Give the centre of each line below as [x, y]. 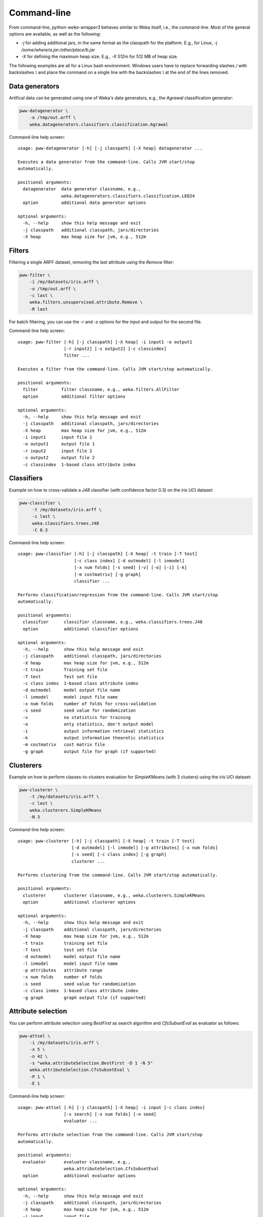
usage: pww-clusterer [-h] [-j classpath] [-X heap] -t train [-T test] [106, 841]
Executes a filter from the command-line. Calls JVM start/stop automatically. [115, 369]
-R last [39, 309]
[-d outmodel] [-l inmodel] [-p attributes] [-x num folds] [145, 848]
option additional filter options [74, 396]
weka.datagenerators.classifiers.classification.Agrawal [99, 124]
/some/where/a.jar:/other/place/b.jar [58, 50]
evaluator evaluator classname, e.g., [77, 1162]
